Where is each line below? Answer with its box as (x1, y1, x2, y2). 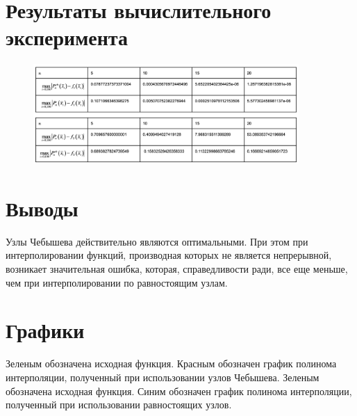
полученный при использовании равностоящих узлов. (6, 397, 232, 412)
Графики (6, 316, 85, 344)
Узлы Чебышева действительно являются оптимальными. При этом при (6, 234, 308, 248)
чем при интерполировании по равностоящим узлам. (6, 275, 228, 289)
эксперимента (6, 23, 128, 51)
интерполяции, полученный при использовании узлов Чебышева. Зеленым (6, 369, 319, 384)
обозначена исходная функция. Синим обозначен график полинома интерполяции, (6, 383, 352, 398)
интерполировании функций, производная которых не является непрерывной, (6, 248, 332, 262)
